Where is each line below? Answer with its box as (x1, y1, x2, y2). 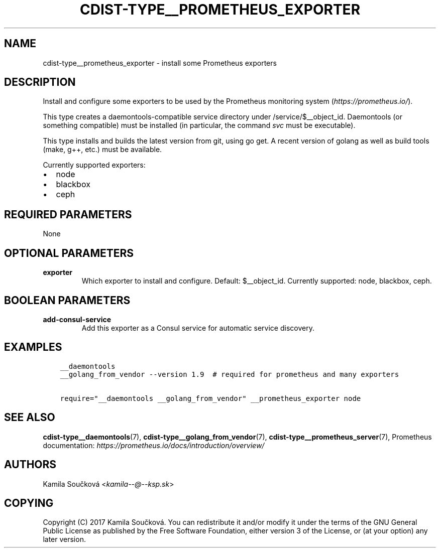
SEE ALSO (4, 411, 55, 424)
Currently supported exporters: (43, 161, 146, 170)
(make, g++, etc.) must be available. (43, 145, 162, 154)
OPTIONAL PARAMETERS (4, 246, 134, 259)
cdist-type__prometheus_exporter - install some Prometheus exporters (43, 58, 277, 67)
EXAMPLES (4, 341, 62, 354)
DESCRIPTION (4, 76, 76, 89)
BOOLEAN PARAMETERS (4, 294, 131, 307)
